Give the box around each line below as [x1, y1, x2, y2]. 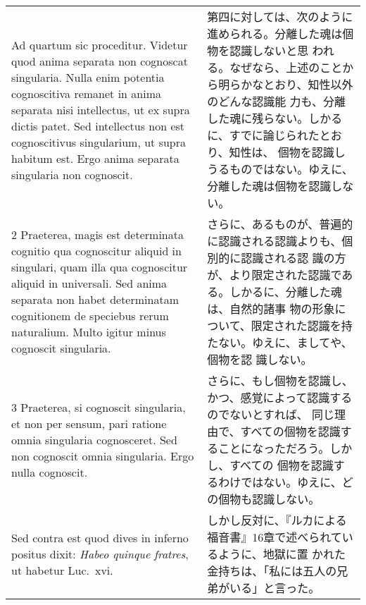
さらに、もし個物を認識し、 [207, 372, 353, 389]
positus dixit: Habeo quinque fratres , [11, 545, 189, 562]
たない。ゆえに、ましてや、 [207, 334, 353, 350]
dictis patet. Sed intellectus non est [11, 117, 185, 134]
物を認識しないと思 [207, 42, 309, 59]
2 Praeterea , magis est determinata [11, 226, 184, 243]
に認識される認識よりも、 [207, 233, 342, 249]
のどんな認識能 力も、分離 [207, 93, 346, 109]
